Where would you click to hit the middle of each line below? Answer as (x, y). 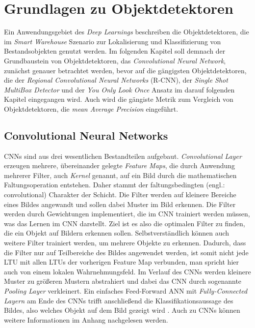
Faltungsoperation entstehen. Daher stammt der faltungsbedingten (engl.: (115, 185)
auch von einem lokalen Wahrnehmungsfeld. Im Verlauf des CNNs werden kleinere (127, 271)
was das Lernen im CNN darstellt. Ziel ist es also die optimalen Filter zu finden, (125, 223)
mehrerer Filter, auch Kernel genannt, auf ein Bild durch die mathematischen (120, 175)
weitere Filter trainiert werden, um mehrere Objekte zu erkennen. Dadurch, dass (125, 243)
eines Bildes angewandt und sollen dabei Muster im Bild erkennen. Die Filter (120, 204)
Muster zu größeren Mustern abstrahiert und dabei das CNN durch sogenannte (123, 281)
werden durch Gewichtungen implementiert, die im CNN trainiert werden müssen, (127, 214)
